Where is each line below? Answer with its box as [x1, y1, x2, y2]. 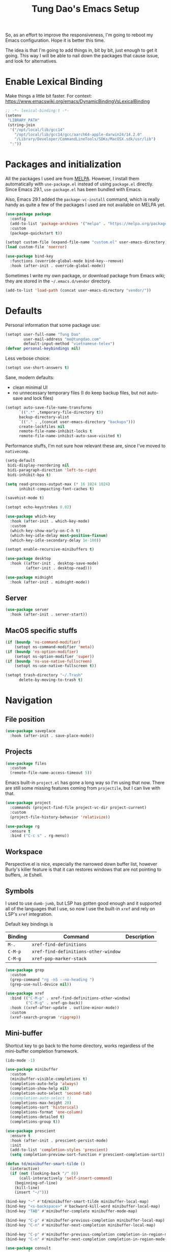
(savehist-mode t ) [5, 495, 44, 501]
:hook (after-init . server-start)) [10, 612, 88, 617]
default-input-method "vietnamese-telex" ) [23, 341, 115, 346]
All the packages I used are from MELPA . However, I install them [5, 176, 139, 182]
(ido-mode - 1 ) [5, 1058, 36, 1063]
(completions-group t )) [10, 1119, 60, 1124]
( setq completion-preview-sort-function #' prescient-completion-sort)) [10, 1152, 165, 1157]
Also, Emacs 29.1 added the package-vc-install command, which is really [5, 196, 160, 202]
